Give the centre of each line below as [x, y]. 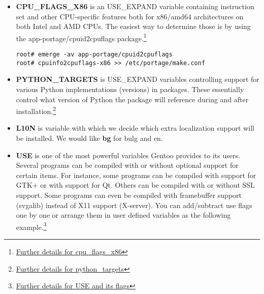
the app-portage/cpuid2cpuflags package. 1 [81, 37]
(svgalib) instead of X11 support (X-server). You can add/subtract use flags [134, 205]
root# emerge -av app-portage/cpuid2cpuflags [94, 55]
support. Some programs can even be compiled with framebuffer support [129, 195]
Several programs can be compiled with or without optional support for [127, 165]
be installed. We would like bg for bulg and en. [89, 138]
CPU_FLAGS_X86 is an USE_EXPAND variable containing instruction [135, 6]
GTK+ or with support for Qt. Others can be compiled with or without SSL [135, 185]
